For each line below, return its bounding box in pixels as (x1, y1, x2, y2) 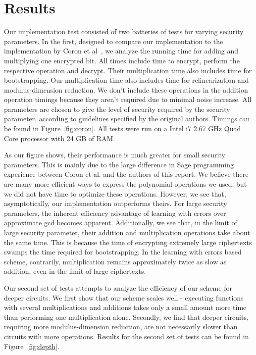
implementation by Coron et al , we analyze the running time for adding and (4, 46, 239, 56)
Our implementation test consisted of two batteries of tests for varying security (4, 26, 244, 37)
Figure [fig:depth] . (4, 341, 59, 351)
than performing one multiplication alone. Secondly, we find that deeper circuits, (4, 311, 249, 322)
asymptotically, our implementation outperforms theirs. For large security (4, 198, 227, 208)
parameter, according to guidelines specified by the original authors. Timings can (4, 113, 250, 124)
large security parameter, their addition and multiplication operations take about (4, 227, 251, 237)
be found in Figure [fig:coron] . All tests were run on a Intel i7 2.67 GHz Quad (4, 123, 241, 134)
